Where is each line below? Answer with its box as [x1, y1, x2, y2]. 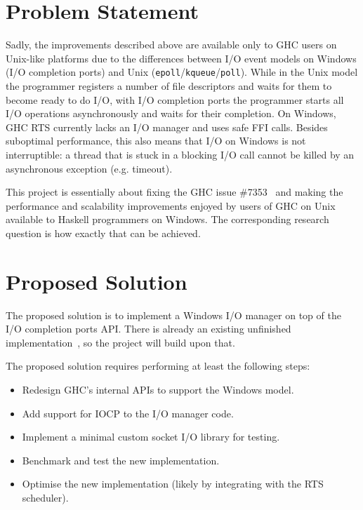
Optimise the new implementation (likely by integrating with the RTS [22, 476, 324, 491]
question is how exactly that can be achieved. [6, 225, 201, 240]
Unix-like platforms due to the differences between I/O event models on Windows [6, 51, 357, 65]
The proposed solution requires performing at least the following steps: [6, 358, 310, 373]
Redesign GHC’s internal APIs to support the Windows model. [22, 382, 294, 396]
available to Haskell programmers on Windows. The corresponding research [6, 212, 329, 227]
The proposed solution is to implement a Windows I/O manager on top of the [6, 307, 341, 322]
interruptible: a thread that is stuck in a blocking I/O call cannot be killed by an [6, 147, 355, 161]
